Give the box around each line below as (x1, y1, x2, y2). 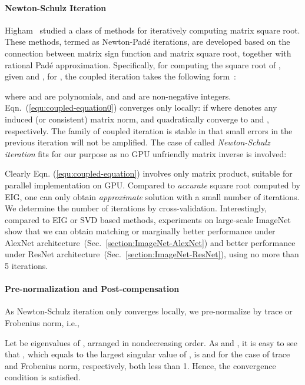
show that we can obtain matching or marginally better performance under (5, 225, 276, 237)
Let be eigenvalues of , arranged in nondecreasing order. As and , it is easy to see (5, 336, 298, 349)
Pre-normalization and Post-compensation (5, 283, 180, 295)
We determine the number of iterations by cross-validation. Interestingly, (5, 202, 267, 214)
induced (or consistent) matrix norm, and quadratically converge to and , (5, 112, 269, 125)
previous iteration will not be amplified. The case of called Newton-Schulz (5, 136, 270, 148)
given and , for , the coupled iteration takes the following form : (5, 70, 237, 82)
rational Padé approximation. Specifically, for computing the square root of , (5, 58, 281, 71)
